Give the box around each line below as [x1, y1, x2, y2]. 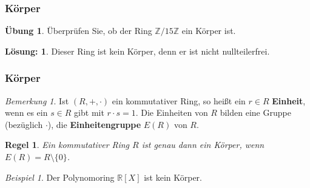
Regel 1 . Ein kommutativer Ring [5, 138, 130, 151]
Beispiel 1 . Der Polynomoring [5, 170, 115, 183]
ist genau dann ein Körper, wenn [141, 138, 265, 151]
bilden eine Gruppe [220, 106, 291, 119]
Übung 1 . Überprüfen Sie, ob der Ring [5, 24, 152, 37]
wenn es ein [5, 106, 48, 119]
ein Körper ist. [181, 24, 236, 37]
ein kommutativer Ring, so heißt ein [112, 94, 246, 107]
